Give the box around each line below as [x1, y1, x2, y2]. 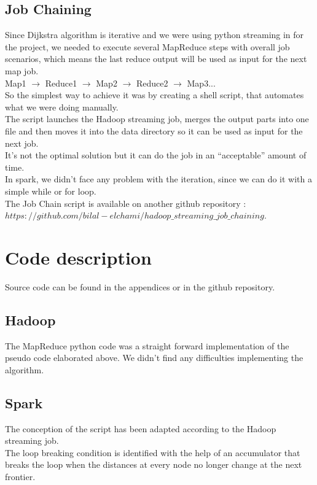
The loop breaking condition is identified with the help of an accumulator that [5, 446, 300, 459]
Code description [5, 244, 152, 270]
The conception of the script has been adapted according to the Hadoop [5, 422, 276, 435]
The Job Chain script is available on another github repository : [5, 196, 246, 209]
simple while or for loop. [5, 184, 96, 197]
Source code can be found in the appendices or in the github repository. [5, 280, 275, 293]
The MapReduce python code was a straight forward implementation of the [5, 339, 289, 352]
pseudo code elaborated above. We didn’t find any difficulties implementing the [5, 351, 303, 364]
